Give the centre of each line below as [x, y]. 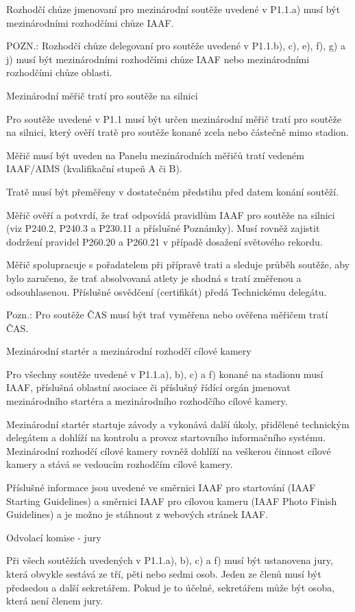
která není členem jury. [54, 601]
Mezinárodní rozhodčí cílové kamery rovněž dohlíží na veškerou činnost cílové [169, 450]
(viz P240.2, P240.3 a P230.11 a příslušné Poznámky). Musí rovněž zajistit [163, 228]
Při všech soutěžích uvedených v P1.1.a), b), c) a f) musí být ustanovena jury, [170, 560]
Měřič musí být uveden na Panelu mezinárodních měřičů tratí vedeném [155, 155]
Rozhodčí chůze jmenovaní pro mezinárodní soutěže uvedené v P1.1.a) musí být [173, 9]
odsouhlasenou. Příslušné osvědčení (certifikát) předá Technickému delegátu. [167, 291]
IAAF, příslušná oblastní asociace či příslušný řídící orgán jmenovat [148, 387]
